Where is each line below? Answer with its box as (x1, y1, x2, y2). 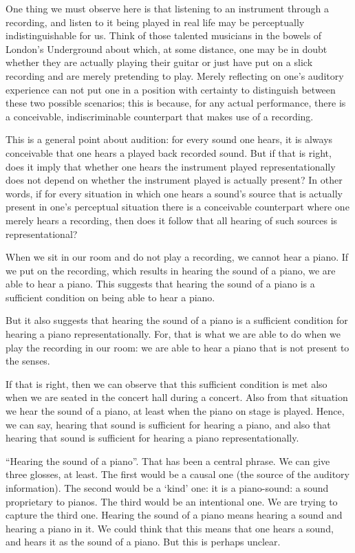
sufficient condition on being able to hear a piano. (6, 290, 215, 304)
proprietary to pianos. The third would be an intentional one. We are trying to (6, 494, 338, 508)
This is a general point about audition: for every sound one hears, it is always (6, 132, 333, 147)
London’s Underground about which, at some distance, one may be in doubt (6, 41, 327, 56)
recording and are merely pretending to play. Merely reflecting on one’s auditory (6, 68, 344, 83)
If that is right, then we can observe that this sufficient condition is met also (6, 376, 327, 391)
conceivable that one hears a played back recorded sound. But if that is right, (6, 145, 332, 160)
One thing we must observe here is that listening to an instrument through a (6, 1, 329, 15)
